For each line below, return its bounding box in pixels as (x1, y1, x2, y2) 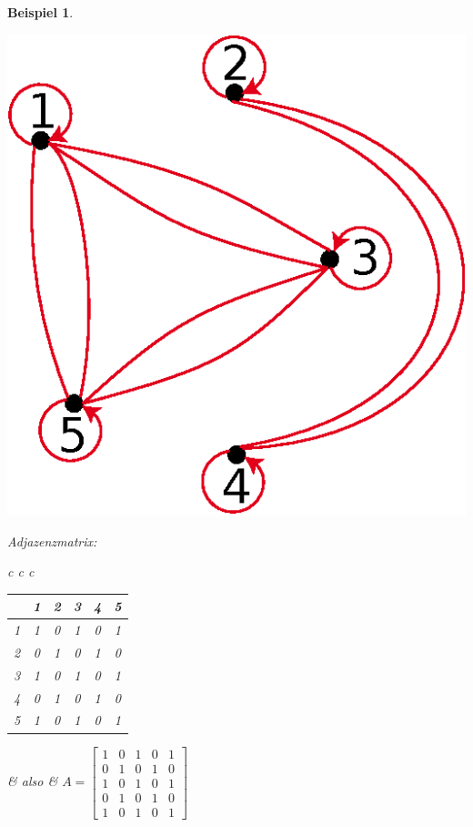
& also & (7, 771, 58, 791)
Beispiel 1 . (7, 3, 74, 21)
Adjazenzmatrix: (7, 531, 97, 550)
